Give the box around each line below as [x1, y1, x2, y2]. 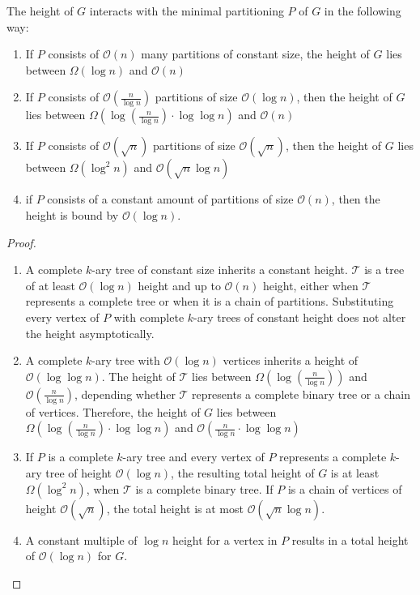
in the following [324, 2, 401, 19]
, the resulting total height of [171, 464, 315, 481]
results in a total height [291, 531, 409, 548]
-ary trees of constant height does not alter [193, 308, 406, 325]
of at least [25, 276, 75, 293]
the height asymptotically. [25, 324, 155, 341]
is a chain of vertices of [287, 480, 402, 497]
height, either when [262, 276, 358, 293]
